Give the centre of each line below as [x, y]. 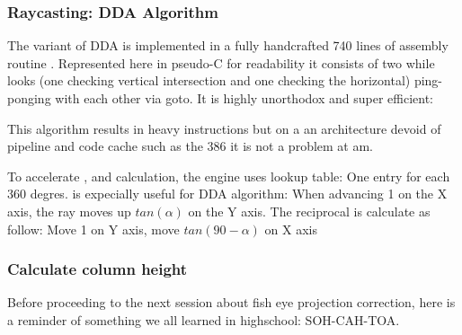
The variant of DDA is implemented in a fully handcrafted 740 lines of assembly [228, 45]
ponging [29, 98]
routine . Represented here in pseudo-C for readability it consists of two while [221, 62]
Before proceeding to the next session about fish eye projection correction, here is [231, 302]
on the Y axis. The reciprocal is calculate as [309, 211]
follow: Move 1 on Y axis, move [93, 229]
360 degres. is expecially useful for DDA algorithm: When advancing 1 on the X [227, 194]
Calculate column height [98, 269]
